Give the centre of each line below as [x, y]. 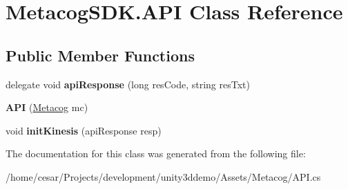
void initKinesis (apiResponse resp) [84, 130]
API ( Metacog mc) [47, 107]
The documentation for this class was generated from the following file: [156, 153]
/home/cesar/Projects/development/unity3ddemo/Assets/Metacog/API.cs [163, 176]
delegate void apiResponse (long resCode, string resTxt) [128, 84]
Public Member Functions [100, 55]
